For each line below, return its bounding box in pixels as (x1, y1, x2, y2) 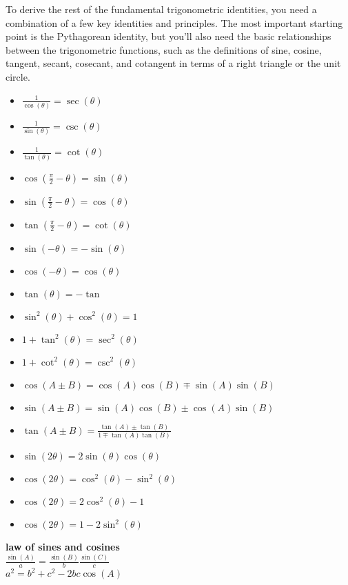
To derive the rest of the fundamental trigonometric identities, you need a (6, 2, 317, 16)
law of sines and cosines (6, 539, 120, 554)
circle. (6, 69, 30, 83)
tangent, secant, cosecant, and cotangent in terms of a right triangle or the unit (6, 56, 341, 70)
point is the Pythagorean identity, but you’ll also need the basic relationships (6, 29, 331, 43)
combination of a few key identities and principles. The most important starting (6, 15, 343, 30)
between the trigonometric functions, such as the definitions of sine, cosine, (6, 42, 322, 57)
